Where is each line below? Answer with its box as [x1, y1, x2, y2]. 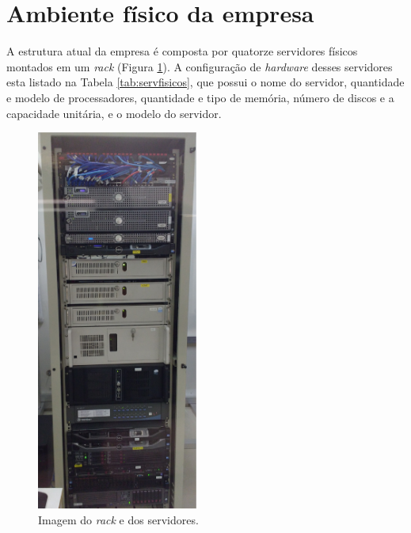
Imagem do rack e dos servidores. [38, 511, 199, 527]
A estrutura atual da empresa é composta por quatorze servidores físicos [6, 43, 358, 59]
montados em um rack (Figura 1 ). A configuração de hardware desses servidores [6, 58, 393, 74]
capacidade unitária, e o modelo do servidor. [6, 105, 222, 121]
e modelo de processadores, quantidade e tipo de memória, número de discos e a [6, 89, 394, 105]
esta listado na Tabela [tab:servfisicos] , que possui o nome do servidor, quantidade [6, 74, 405, 90]
